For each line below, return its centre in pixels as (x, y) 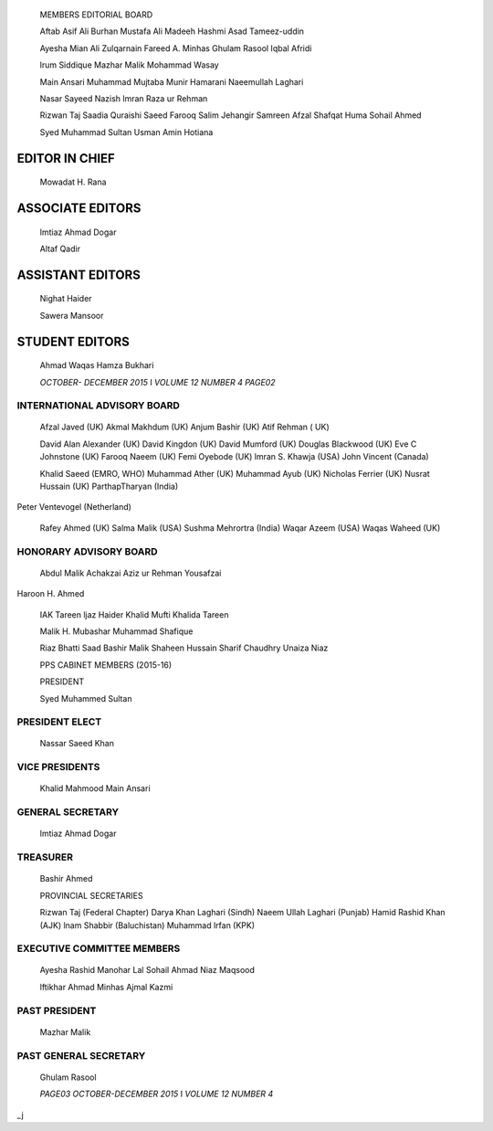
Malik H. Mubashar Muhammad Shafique (116, 631)
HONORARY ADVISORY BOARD (88, 551)
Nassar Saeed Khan (77, 744)
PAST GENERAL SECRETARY (81, 1055)
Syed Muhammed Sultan (86, 698)
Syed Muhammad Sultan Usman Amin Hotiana (126, 132)
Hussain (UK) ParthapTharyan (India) (109, 486)
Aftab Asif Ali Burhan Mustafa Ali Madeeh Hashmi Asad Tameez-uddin (172, 31)
